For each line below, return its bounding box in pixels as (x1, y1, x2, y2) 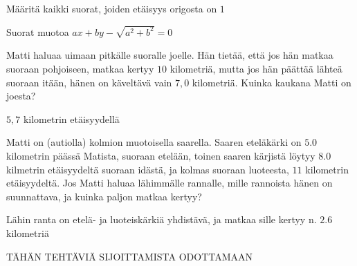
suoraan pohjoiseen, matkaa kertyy (6, 61, 154, 76)
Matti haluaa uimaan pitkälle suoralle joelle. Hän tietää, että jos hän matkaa (6, 48, 333, 62)
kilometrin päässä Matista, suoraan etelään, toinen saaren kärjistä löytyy (6, 149, 315, 163)
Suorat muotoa (6, 24, 69, 39)
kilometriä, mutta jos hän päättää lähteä (170, 61, 342, 76)
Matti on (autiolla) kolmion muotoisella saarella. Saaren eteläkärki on (6, 135, 302, 149)
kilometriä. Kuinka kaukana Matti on (192, 75, 351, 89)
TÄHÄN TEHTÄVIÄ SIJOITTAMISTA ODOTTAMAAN (6, 249, 253, 263)
